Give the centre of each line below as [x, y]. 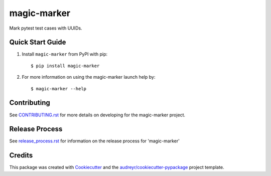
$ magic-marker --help [59, 89]
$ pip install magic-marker [65, 66]
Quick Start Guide [38, 42]
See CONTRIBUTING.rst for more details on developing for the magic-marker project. [97, 115]
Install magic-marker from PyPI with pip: [65, 54]
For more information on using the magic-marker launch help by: [89, 77]
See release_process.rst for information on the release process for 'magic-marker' [95, 141]
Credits [21, 155]
